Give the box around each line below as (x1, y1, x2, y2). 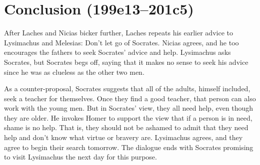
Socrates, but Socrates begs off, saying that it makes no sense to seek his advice (4, 56, 248, 67)
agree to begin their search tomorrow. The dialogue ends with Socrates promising (4, 142, 253, 152)
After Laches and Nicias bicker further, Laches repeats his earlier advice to (4, 27, 233, 38)
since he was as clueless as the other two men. (4, 66, 144, 77)
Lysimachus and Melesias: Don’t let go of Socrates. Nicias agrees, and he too (4, 37, 239, 47)
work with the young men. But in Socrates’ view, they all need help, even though (4, 103, 253, 113)
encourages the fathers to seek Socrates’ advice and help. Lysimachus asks (4, 47, 231, 57)
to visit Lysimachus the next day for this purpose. (4, 152, 157, 162)
